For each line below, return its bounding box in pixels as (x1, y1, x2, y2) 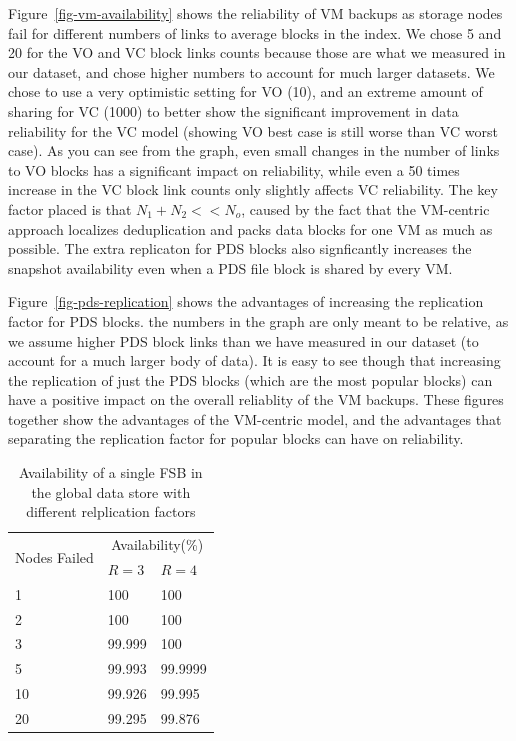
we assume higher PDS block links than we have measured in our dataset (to (8, 330, 479, 351)
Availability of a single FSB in (19, 462, 203, 483)
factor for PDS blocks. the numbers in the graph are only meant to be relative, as (8, 310, 509, 331)
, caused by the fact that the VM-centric (241, 198, 490, 219)
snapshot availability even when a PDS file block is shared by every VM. (8, 257, 453, 278)
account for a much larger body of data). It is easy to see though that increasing (8, 350, 501, 371)
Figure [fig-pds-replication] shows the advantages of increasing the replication (8, 291, 484, 312)
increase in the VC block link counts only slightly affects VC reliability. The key (8, 179, 498, 200)
